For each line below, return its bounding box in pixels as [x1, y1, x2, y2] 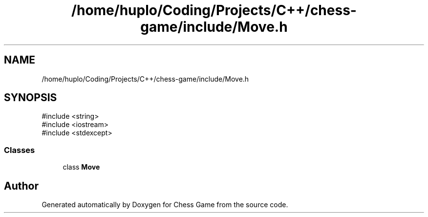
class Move [63, 163, 100, 172]
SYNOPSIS [4, 91, 57, 104]
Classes [4, 145, 35, 155]
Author [4, 179, 39, 192]
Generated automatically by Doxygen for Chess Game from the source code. [42, 200, 288, 209]
